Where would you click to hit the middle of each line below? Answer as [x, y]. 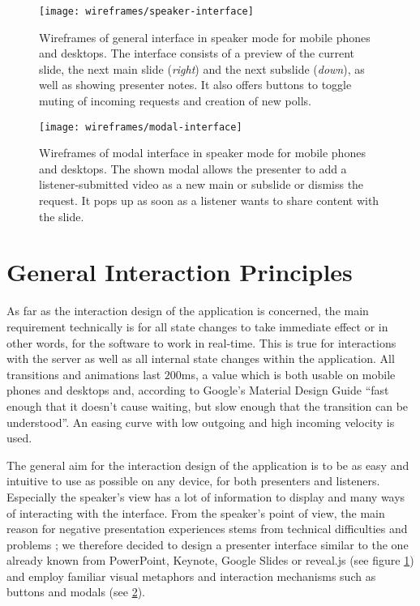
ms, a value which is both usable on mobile [288, 374]
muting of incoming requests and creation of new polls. [175, 101]
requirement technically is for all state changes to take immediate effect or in [197, 326]
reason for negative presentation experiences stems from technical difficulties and [207, 529]
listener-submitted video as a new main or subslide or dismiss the [201, 184]
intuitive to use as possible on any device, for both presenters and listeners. [193, 481]
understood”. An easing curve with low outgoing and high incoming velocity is [201, 422]
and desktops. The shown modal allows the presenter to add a [193, 168]
